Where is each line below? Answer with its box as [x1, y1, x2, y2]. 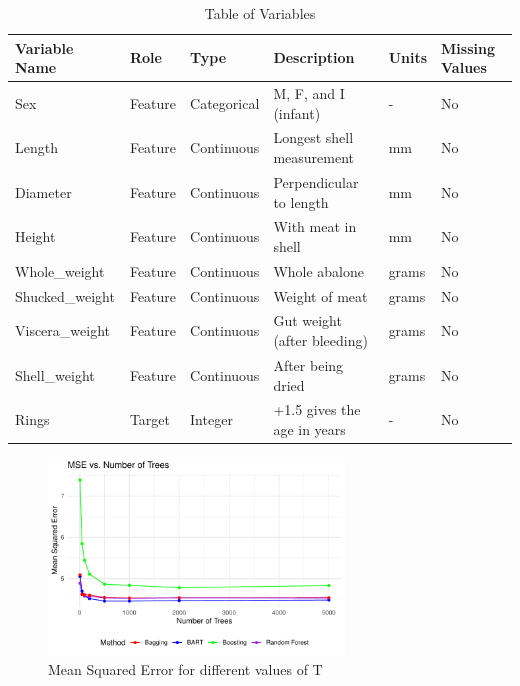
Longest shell [273, 127, 354, 148]
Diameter [15, 181, 72, 202]
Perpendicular [273, 171, 359, 192]
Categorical [190, 92, 260, 113]
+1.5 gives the [273, 399, 361, 420]
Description [273, 47, 355, 68]
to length [273, 191, 329, 212]
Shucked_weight [15, 285, 115, 306]
